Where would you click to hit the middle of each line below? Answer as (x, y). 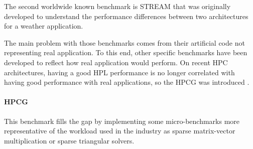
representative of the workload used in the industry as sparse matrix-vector (120, 131)
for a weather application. (44, 26)
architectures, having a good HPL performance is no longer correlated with (119, 72)
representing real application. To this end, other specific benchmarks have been (126, 52)
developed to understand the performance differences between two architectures (126, 16)
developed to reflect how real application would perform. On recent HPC (116, 62)
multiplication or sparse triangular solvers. (69, 140)
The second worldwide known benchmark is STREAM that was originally (117, 6)
